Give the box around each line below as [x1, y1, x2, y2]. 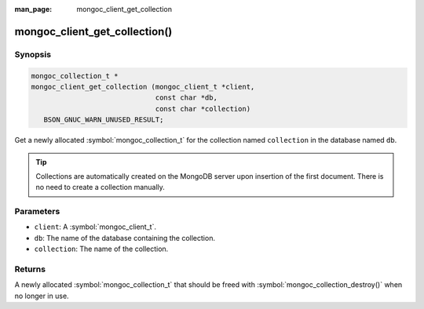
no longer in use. [14, 291, 70, 300]
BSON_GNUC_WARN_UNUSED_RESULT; [43, 115, 164, 125]
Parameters [14, 206, 60, 217]
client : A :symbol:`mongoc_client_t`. [34, 222, 157, 231]
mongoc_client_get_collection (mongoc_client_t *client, [31, 82, 255, 91]
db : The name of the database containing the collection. [34, 233, 216, 242]
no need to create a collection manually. [35, 183, 165, 192]
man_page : [14, 5, 53, 13]
